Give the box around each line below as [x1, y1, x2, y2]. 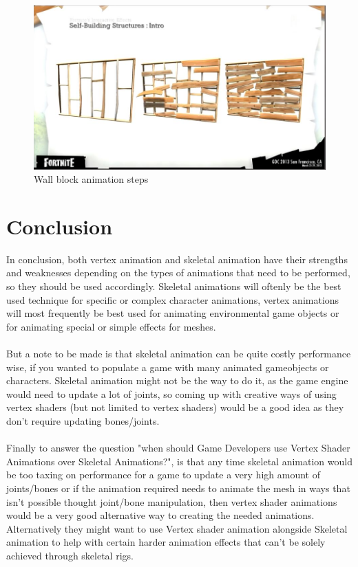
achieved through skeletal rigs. [6, 548, 134, 562]
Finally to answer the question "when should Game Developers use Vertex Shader [6, 441, 350, 455]
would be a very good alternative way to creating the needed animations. [6, 508, 315, 522]
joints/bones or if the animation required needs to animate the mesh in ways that [6, 480, 350, 495]
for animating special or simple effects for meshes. [6, 319, 216, 333]
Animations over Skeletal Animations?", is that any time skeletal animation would [6, 454, 352, 468]
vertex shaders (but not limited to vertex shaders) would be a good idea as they [6, 400, 344, 414]
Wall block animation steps [34, 172, 149, 186]
